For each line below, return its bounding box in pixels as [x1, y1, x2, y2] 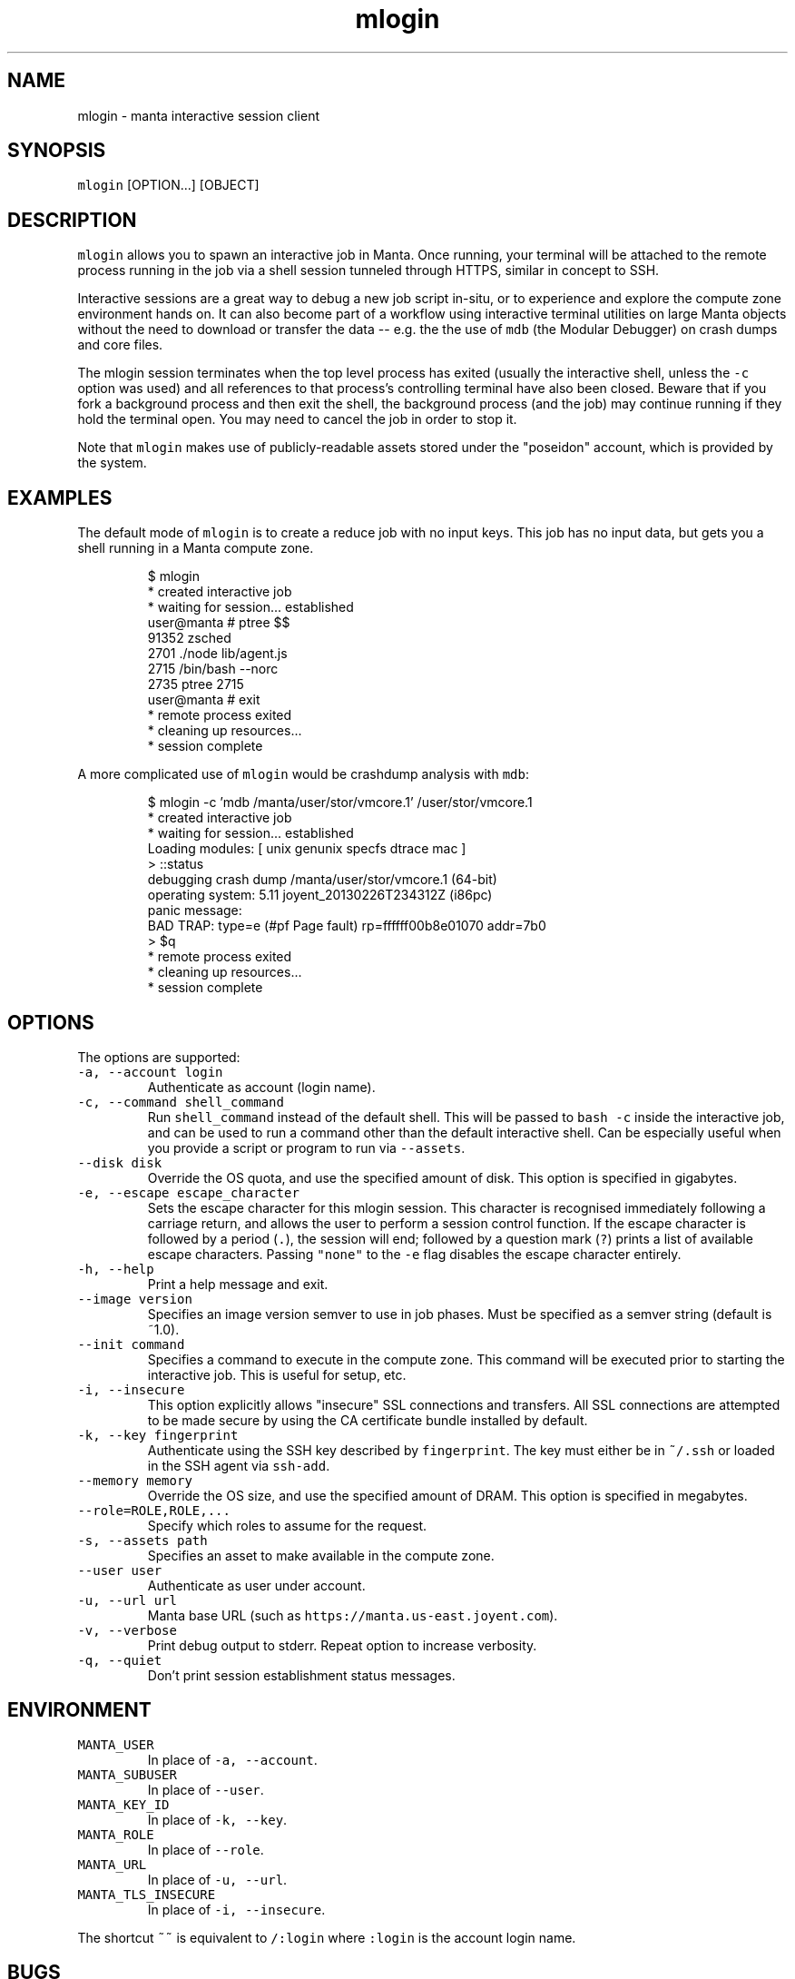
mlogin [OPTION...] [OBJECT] [77, 177, 260, 193]
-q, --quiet [77, 1652, 162, 1668]
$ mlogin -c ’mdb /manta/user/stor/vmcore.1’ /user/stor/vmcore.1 [147, 794, 533, 811]
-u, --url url [77, 1592, 177, 1608]
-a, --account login [77, 1064, 223, 1079]
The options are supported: [77, 1049, 240, 1065]
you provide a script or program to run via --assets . [147, 1139, 466, 1156]
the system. [77, 455, 147, 471]
